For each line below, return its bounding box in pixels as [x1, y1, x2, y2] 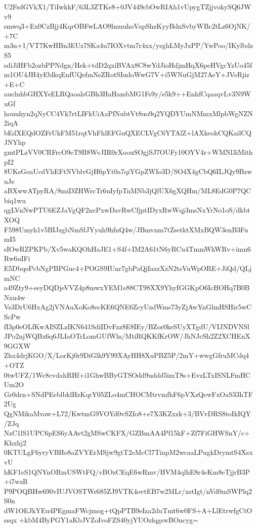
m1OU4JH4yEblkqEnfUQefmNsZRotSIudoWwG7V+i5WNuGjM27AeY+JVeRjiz [4, 69, 250, 80]
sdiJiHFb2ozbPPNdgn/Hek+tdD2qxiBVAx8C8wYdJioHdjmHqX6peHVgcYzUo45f [4, 59, 253, 70]
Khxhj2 [4, 437, 27, 447]
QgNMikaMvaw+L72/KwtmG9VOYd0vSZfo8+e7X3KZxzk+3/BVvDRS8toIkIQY [4, 408, 251, 418]
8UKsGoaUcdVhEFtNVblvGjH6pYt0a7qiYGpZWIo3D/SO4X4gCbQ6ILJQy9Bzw [4, 166, 253, 176]
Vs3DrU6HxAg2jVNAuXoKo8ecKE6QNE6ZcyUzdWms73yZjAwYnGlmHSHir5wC [4, 302, 252, 312]
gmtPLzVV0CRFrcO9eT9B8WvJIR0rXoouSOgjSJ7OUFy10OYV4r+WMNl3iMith [4, 146, 253, 157]
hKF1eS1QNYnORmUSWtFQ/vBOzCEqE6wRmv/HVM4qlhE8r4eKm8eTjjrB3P [4, 466, 250, 477]
